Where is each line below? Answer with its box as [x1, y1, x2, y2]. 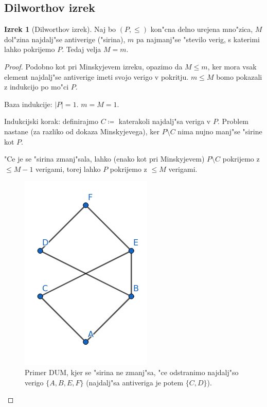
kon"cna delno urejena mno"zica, [150, 24, 253, 34]
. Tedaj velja [62, 44, 101, 55]
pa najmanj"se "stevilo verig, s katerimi [136, 33, 260, 44]
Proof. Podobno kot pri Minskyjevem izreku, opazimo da [4, 61, 183, 72]
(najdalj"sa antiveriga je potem [86, 377, 184, 387]
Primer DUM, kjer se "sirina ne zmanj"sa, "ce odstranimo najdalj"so [25, 366, 239, 377]
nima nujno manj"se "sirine [177, 126, 262, 136]
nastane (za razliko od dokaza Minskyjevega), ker [4, 126, 160, 136]
